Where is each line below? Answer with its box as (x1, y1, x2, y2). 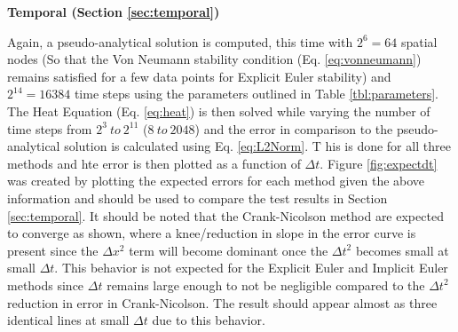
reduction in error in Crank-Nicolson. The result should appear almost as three (7, 293, 438, 312)
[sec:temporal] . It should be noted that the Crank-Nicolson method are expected (7, 206, 444, 225)
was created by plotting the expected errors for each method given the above (7, 171, 425, 190)
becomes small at (355, 241, 449, 259)
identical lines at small (7, 311, 130, 329)
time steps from (7, 119, 92, 138)
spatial (400, 32, 438, 51)
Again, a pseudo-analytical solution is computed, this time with (7, 32, 353, 51)
